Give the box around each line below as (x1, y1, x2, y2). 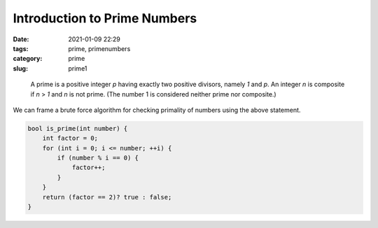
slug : (13, 64, 28, 73)
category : (13, 55, 43, 63)
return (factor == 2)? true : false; (42, 193, 172, 201)
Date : (13, 35, 29, 43)
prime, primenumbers (68, 44, 131, 52)
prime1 (68, 64, 87, 73)
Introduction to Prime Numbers (13, 10, 197, 26)
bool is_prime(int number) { (27, 124, 128, 132)
